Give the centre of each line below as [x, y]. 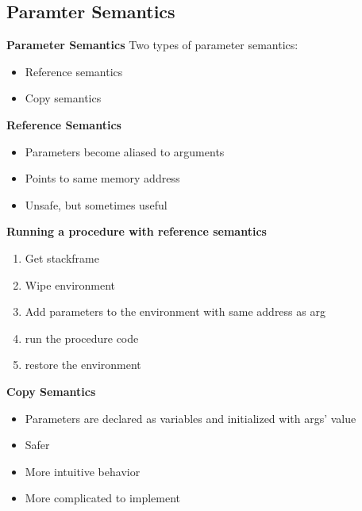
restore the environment [83, 365]
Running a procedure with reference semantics [137, 231]
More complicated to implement [103, 498]
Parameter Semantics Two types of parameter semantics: [152, 45]
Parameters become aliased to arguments [125, 151]
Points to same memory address [102, 178]
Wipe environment [70, 284]
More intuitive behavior [83, 471]
